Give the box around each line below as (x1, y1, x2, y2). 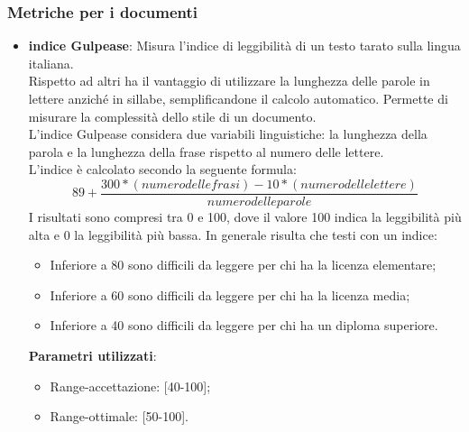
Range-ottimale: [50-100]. (50, 407, 189, 426)
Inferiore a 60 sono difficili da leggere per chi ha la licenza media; (50, 285, 410, 304)
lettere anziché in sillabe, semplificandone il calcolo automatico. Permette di (28, 89, 448, 107)
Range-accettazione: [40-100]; (50, 376, 211, 395)
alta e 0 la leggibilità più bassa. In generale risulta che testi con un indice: (28, 225, 437, 244)
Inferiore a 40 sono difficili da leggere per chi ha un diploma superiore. (50, 316, 438, 335)
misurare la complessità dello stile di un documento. (28, 106, 317, 125)
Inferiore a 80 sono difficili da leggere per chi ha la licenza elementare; (50, 255, 437, 274)
